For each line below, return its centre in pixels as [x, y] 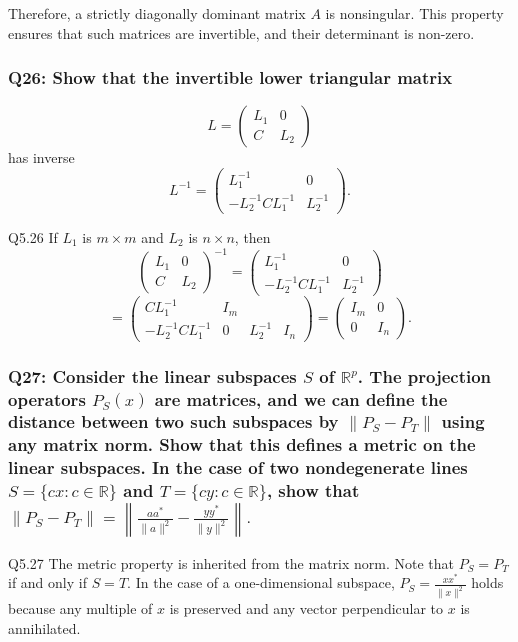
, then [252, 237]
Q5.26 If [33, 237]
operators [47, 398]
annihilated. [44, 627]
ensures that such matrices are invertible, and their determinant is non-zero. [241, 32]
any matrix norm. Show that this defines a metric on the [242, 444]
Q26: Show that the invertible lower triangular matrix [230, 77]
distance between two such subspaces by [173, 421]
